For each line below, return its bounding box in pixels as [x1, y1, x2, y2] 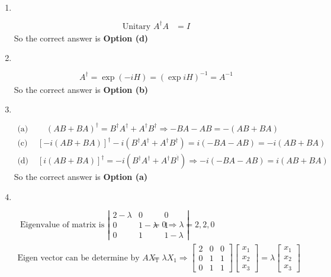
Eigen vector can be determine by [17, 253, 140, 262]
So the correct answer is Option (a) [14, 170, 148, 183]
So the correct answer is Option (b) [14, 83, 149, 95]
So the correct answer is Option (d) [14, 31, 149, 44]
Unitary [122, 22, 151, 31]
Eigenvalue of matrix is [20, 221, 105, 230]
